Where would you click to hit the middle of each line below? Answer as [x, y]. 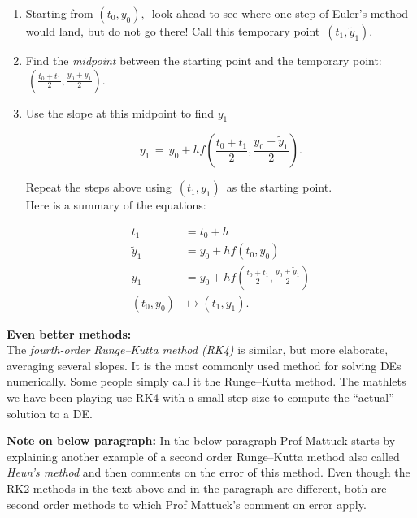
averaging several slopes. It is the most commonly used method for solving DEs [204, 365]
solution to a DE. [50, 413]
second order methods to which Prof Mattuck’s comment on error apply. [187, 504]
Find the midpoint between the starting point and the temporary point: [204, 60]
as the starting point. [279, 187]
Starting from [59, 13]
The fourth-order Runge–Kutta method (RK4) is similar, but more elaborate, [198, 350]
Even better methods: [69, 333]
